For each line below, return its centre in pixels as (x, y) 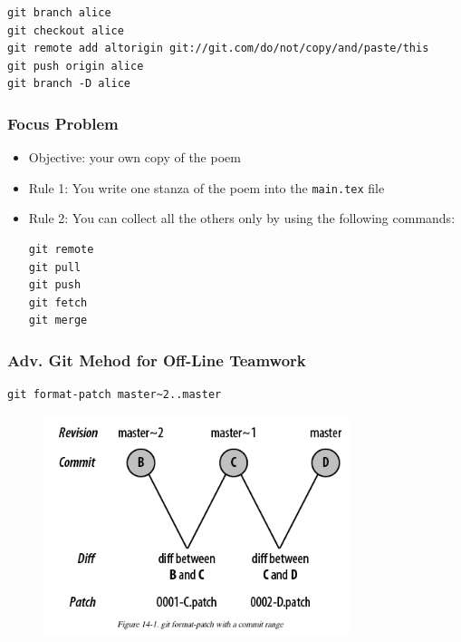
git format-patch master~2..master (115, 395)
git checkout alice (66, 30)
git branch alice (59, 13)
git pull (55, 267)
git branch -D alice (69, 84)
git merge (58, 321)
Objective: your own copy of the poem (134, 157)
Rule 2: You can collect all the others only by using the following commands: (242, 218)
